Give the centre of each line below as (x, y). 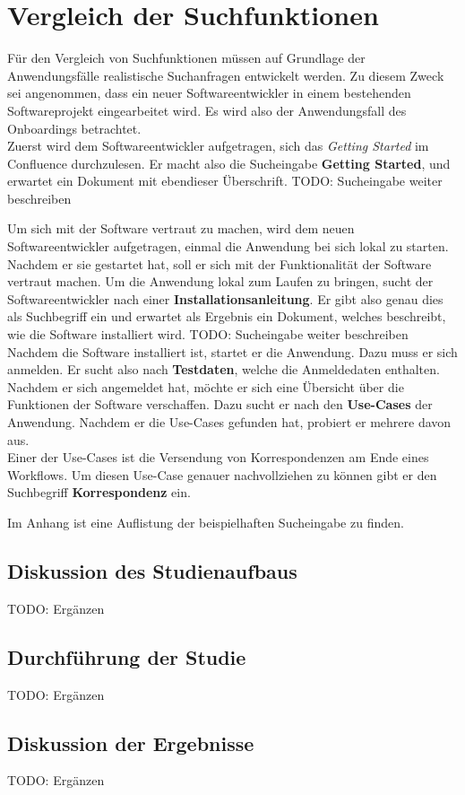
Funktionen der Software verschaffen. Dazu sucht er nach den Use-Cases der (220, 404)
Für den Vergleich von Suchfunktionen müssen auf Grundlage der (186, 58)
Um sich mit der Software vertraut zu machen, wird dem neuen (181, 228)
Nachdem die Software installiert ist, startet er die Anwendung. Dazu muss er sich (232, 351)
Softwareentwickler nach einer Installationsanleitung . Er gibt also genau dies (225, 298)
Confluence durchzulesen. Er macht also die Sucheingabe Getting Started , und (229, 163)
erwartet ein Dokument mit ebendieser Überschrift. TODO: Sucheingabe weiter (225, 181)
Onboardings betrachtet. (74, 128)
